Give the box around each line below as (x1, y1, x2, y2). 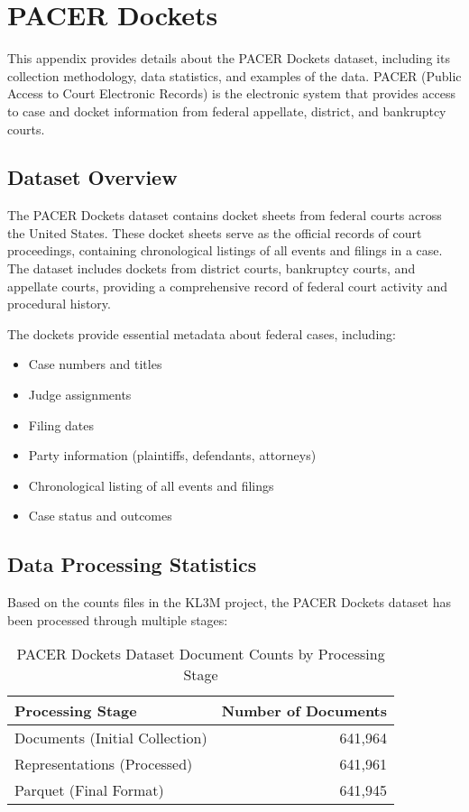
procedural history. (7, 294, 111, 313)
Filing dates (28, 415, 95, 434)
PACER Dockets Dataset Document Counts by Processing (16, 643, 385, 665)
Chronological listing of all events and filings (28, 475, 274, 494)
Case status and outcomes (28, 506, 172, 525)
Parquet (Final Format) (14, 780, 164, 801)
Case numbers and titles (28, 355, 162, 374)
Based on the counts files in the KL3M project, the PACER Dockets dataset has (7, 593, 452, 612)
